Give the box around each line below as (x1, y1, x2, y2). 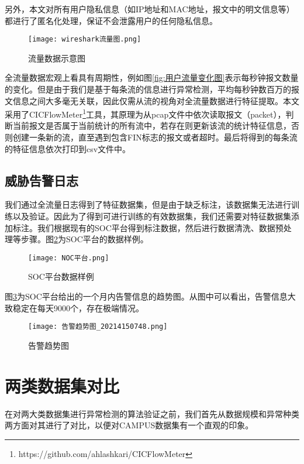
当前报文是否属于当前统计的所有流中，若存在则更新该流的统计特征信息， (12, 119, 291, 132)
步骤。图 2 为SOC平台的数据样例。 (20, 233, 148, 245)
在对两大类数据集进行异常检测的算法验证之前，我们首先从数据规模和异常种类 (5, 407, 299, 420)
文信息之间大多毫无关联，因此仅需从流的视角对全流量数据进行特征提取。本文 (5, 94, 299, 106)
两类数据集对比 (5, 373, 120, 397)
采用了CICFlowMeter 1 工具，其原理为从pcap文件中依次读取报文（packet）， (5, 106, 286, 120)
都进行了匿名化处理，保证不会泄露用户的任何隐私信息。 (5, 14, 217, 26)
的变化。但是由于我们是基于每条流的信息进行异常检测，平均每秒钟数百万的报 (5, 83, 299, 95)
